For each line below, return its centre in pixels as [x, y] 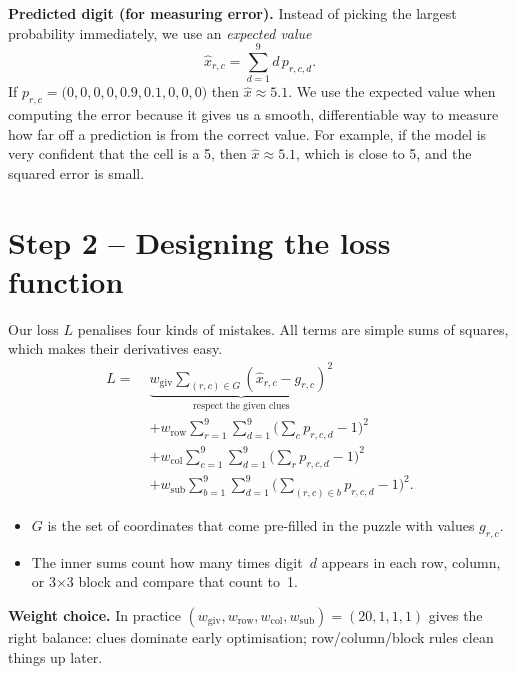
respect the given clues [241, 406]
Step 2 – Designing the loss [199, 241]
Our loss [33, 328]
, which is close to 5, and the [384, 153]
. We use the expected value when [392, 91]
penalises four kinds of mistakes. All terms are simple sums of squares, [293, 328]
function [66, 280]
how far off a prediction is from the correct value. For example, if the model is [247, 133]
